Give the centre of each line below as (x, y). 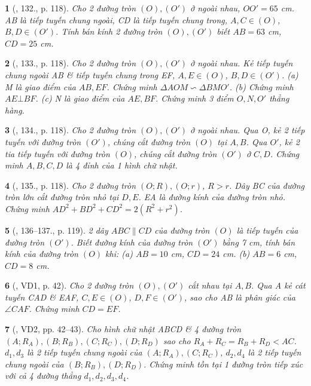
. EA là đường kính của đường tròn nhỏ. (212, 197)
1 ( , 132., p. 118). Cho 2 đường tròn (71, 8)
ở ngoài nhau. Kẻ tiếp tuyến (241, 63)
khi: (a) (119, 254)
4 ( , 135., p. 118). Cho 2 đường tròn (71, 185)
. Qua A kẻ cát (278, 285)
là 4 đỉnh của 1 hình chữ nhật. (122, 165)
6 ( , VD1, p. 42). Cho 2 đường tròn (69, 285)
